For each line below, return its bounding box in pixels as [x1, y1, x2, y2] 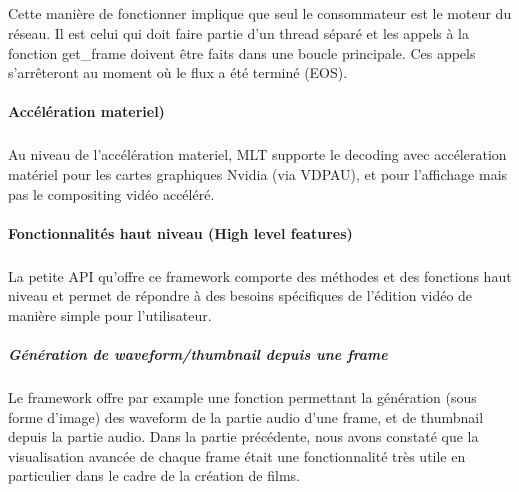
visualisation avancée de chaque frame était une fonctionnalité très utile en [8, 445, 466, 466]
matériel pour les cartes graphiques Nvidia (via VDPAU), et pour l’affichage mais [8, 163, 508, 184]
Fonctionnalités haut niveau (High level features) [8, 222, 353, 243]
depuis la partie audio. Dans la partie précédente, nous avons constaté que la [8, 426, 479, 447]
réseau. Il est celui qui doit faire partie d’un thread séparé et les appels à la [8, 22, 470, 43]
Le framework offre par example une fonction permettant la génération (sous [8, 387, 477, 407]
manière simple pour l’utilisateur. [8, 304, 212, 325]
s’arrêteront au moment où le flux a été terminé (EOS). [8, 62, 348, 83]
